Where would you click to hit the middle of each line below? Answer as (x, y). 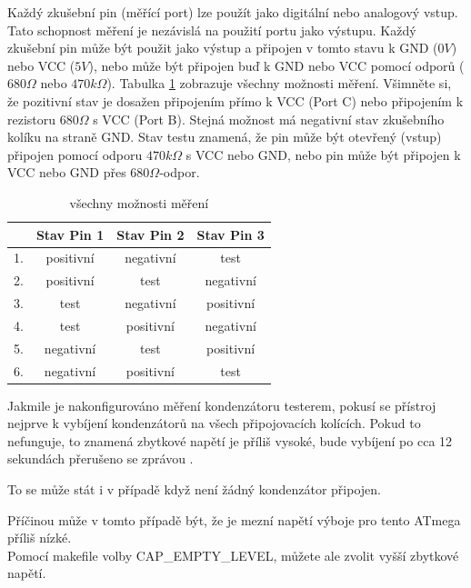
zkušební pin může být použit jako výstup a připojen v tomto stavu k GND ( (223, 48)
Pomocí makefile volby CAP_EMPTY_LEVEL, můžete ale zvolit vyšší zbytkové (233, 555)
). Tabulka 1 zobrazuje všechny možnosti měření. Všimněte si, (279, 83)
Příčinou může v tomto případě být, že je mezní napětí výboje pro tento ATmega (234, 519)
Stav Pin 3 (230, 234)
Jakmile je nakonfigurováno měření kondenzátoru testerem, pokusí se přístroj (222, 405)
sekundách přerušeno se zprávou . (100, 458)
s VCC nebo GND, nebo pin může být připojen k (323, 154)
